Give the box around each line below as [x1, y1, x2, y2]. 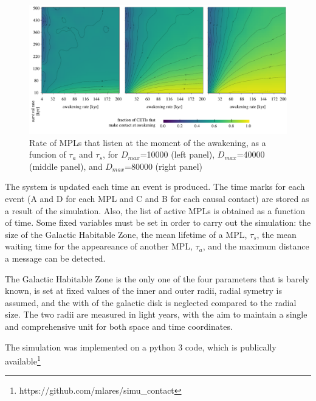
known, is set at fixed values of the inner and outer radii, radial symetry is [5, 284, 282, 297]
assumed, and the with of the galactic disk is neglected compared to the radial [5, 296, 297, 309]
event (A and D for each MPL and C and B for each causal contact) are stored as [5, 192, 309, 204]
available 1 [5, 353, 41, 367]
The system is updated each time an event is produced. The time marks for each [5, 180, 305, 193]
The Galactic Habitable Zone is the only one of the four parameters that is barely [5, 272, 309, 285]
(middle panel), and [29, 159, 103, 172]
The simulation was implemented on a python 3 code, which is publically [5, 340, 276, 353]
